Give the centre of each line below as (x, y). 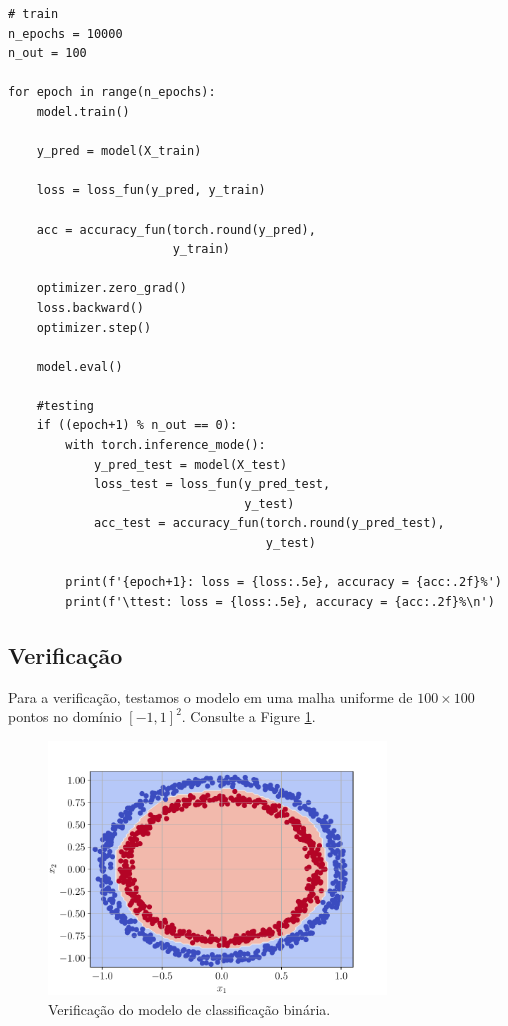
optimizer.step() (94, 327)
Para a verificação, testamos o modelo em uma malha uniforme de (210, 696)
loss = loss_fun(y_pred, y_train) (151, 190)
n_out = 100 (47, 53)
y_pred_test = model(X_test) (190, 464)
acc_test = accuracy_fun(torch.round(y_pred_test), (269, 523)
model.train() (83, 111)
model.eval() (79, 366)
